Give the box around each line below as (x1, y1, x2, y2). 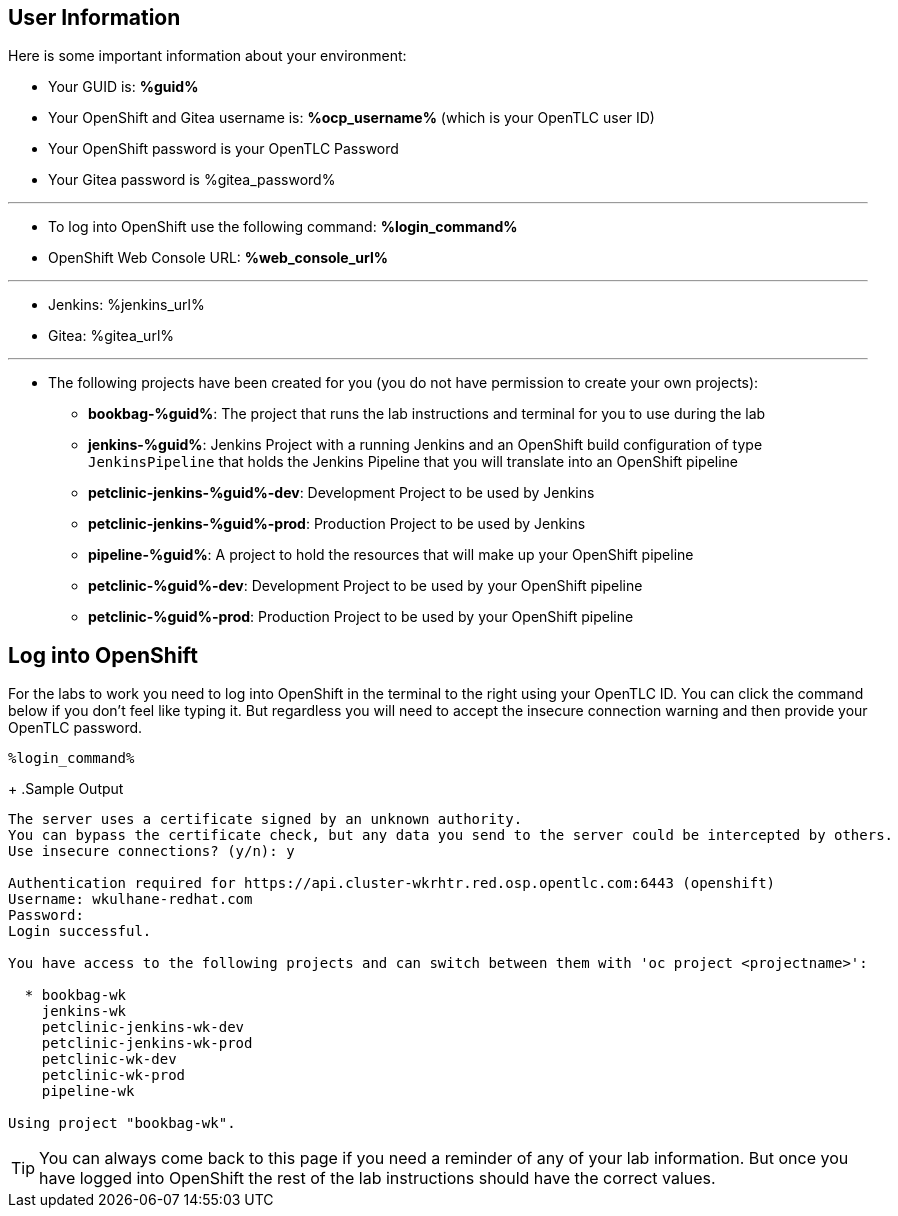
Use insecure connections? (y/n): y (8, 843, 295, 860)
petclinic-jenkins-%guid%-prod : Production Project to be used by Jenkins (88, 515, 586, 533)
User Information (8, 5, 181, 30)
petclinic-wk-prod (41, 1067, 186, 1084)
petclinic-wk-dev (41, 1051, 177, 1068)
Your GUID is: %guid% (48, 78, 199, 96)
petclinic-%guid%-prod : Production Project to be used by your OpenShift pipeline (88, 608, 634, 626)
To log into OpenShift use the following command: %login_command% (48, 218, 518, 236)
